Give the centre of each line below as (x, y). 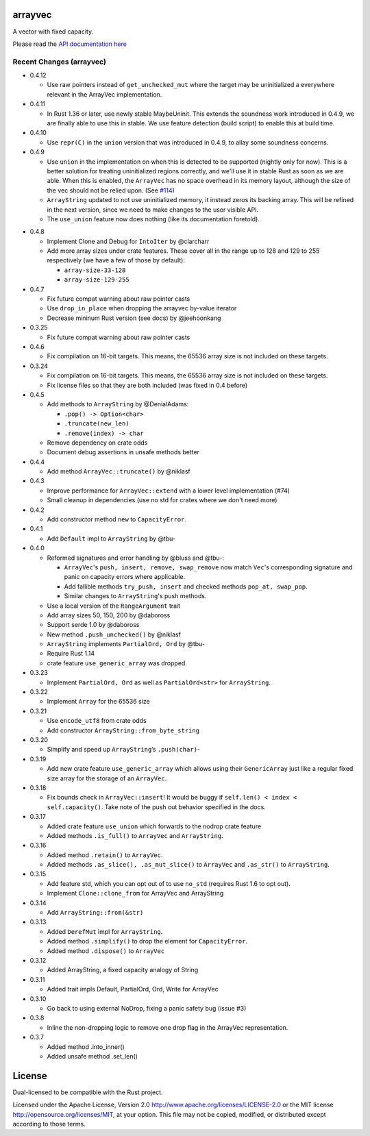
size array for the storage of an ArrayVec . (107, 778)
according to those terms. (49, 1124)
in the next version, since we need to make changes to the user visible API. (153, 210)
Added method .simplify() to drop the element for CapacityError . (147, 941)
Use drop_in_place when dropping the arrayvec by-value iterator (142, 308)
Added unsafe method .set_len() (92, 1056)
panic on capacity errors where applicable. (125, 577)
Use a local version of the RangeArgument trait (114, 606)
